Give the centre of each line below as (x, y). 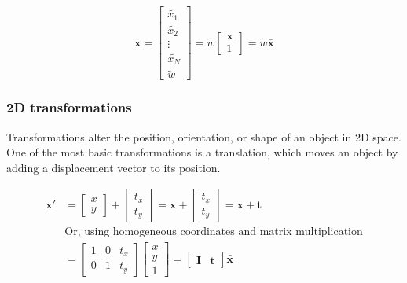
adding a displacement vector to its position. (114, 167)
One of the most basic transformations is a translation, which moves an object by (202, 152)
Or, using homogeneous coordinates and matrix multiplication (214, 232)
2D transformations (69, 107)
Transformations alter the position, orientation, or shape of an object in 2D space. (204, 136)
